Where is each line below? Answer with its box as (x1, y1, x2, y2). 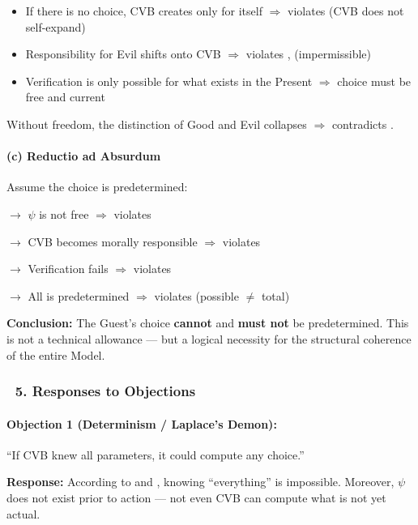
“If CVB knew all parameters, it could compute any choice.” (6, 446, 305, 463)
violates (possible (154, 287, 239, 304)
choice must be (337, 72, 412, 89)
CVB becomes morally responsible (28, 233, 198, 250)
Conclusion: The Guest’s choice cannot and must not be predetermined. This (6, 314, 409, 331)
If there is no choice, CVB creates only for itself (25, 2, 262, 19)
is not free (39, 205, 89, 222)
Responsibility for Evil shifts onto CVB (25, 45, 221, 62)
